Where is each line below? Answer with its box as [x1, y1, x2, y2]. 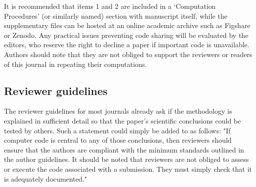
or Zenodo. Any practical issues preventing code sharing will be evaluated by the [4, 30, 249, 40]
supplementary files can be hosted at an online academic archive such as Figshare [4, 20, 251, 31]
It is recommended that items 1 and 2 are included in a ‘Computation [4, 1, 216, 11]
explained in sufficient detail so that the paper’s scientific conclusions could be [4, 115, 241, 125]
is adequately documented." [4, 173, 87, 184]
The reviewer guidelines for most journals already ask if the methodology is [4, 106, 232, 116]
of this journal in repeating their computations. [4, 59, 147, 69]
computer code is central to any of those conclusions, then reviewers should [4, 135, 232, 145]
